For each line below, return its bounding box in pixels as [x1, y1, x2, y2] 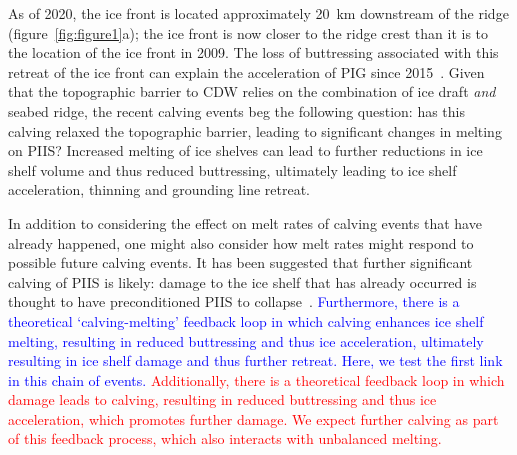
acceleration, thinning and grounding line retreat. [8, 179, 310, 200]
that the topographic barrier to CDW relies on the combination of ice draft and [8, 81, 496, 102]
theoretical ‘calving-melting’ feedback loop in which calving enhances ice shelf [8, 310, 484, 331]
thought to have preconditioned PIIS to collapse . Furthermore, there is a [8, 291, 460, 312]
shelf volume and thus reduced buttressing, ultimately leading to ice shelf [8, 159, 457, 180]
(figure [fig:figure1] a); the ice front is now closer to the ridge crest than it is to [8, 22, 489, 43]
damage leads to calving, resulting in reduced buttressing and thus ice [8, 389, 437, 410]
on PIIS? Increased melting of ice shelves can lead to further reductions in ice [8, 140, 483, 161]
